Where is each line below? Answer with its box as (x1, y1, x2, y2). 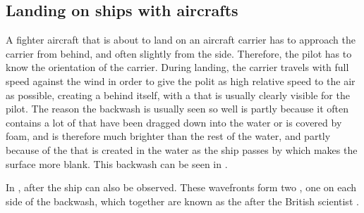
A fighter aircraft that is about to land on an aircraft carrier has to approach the (6, 32, 356, 47)
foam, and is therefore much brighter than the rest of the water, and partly (6, 129, 331, 143)
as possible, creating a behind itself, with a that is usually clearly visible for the (6, 87, 350, 102)
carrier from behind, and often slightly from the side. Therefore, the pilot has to (6, 46, 352, 60)
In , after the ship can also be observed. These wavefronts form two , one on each (6, 180, 357, 195)
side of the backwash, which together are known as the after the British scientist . (6, 193, 359, 208)
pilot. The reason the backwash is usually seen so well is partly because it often (6, 101, 348, 116)
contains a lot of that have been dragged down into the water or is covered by (6, 115, 342, 129)
